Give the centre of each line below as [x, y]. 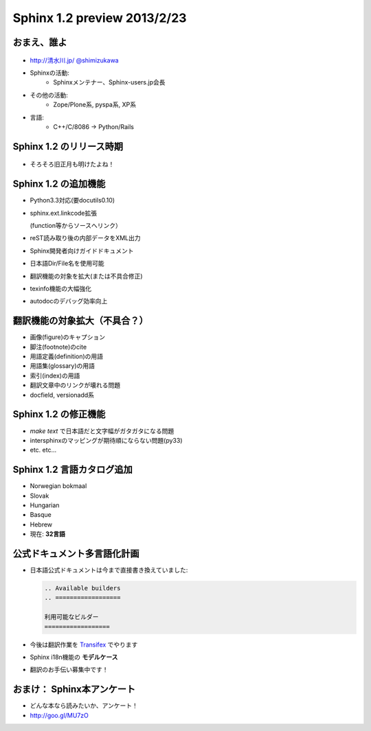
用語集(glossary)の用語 [63, 366]
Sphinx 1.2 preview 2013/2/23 [100, 18]
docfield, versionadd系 [62, 395]
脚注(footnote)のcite [58, 347]
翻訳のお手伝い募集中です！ [69, 670]
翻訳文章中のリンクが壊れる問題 [75, 385]
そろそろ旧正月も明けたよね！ [72, 164]
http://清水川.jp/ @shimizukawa [75, 60]
